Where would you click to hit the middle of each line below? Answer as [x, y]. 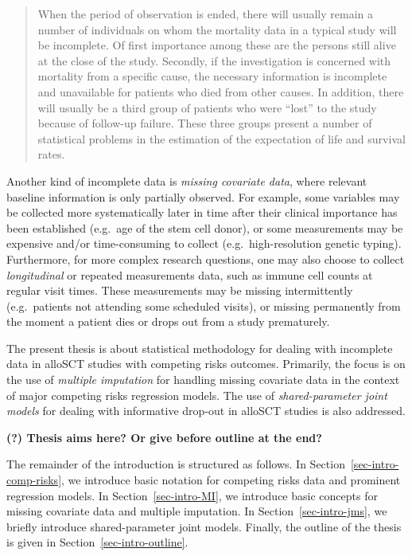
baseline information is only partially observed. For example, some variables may [203, 196]
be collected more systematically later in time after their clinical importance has [202, 212]
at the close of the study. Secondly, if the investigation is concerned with [214, 60]
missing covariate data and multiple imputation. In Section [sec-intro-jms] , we [197, 511]
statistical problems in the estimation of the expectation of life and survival [222, 138]
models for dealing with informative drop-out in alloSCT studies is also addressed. [206, 411]
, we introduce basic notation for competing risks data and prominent [231, 480]
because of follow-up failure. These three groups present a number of [205, 123]
